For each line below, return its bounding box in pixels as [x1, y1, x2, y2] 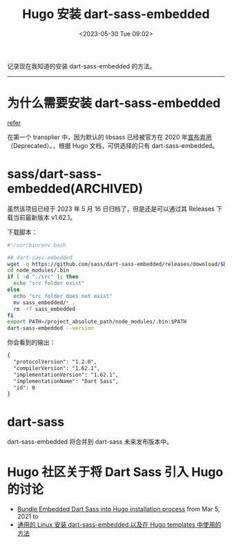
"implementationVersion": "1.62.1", [13, 371, 119, 378]
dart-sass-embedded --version [7, 325, 95, 332]
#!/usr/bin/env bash [7, 241, 67, 249]
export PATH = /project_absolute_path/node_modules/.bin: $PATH [7, 319, 187, 326]
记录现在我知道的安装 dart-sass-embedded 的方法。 [7, 62, 157, 70]
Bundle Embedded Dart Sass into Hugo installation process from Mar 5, [17, 505, 220, 514]
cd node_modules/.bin [7, 267, 70, 274]
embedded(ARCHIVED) [7, 181, 144, 197]
